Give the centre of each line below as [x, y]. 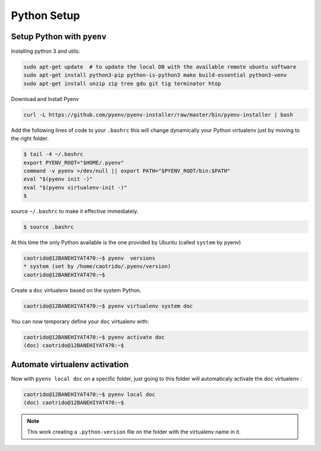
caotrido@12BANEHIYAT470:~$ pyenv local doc [89, 394]
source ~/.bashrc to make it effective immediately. [75, 212]
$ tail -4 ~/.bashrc [53, 154]
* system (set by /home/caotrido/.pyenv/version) [97, 266]
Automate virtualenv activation [70, 365]
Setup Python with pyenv [59, 37]
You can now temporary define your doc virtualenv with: [80, 321]
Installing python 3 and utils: [45, 51]
